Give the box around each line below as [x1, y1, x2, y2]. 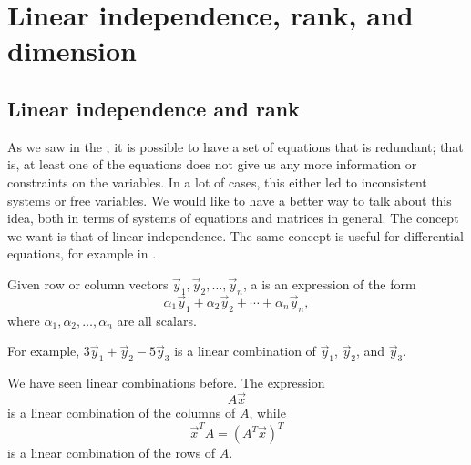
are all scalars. [117, 310, 197, 329]
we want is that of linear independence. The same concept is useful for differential [7, 226, 464, 245]
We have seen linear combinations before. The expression [7, 373, 325, 392]
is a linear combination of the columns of [7, 402, 236, 421]
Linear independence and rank [7, 94, 300, 122]
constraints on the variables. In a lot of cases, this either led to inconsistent [7, 172, 427, 191]
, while [249, 402, 286, 421]
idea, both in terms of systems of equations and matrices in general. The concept [7, 208, 459, 227]
